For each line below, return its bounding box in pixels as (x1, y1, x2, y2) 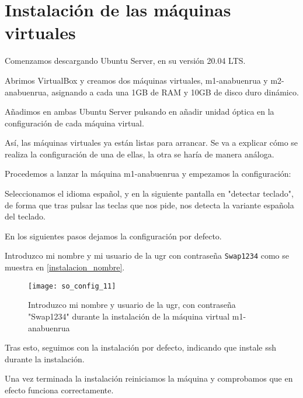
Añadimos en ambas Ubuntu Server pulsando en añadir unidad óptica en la (5, 105, 274, 118)
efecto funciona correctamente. (5, 383, 114, 396)
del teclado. (5, 210, 46, 222)
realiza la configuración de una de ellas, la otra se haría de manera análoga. (5, 147, 274, 160)
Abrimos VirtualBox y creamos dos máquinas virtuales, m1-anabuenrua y (5, 74, 268, 86)
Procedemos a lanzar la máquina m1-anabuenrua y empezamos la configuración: (5, 167, 291, 180)
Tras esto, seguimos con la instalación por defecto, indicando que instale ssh (5, 341, 277, 354)
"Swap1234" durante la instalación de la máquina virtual (28, 310, 230, 322)
